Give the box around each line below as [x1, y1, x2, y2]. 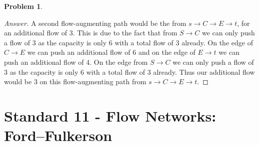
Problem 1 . [4, 1, 43, 11]
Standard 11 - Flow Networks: [4, 105, 216, 126]
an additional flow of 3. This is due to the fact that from [4, 27, 177, 38]
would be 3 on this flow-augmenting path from [4, 76, 146, 87]
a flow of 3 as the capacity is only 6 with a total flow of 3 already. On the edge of [4, 37, 253, 47]
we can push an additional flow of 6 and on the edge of [27, 47, 195, 57]
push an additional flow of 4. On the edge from [4, 56, 148, 67]
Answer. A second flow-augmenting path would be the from [4, 17, 186, 28]
